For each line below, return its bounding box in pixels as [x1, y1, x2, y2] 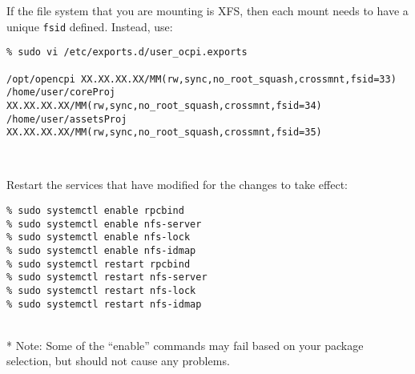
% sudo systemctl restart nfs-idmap [6, 298, 202, 310]
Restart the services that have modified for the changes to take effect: [6, 176, 348, 193]
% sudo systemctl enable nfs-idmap [6, 245, 196, 256]
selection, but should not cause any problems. [6, 352, 230, 369]
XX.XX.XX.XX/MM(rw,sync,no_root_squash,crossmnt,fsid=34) [6, 99, 322, 111]
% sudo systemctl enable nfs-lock [6, 231, 191, 243]
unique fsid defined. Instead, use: [6, 18, 173, 34]
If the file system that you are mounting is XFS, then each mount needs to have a [6, 2, 409, 18]
